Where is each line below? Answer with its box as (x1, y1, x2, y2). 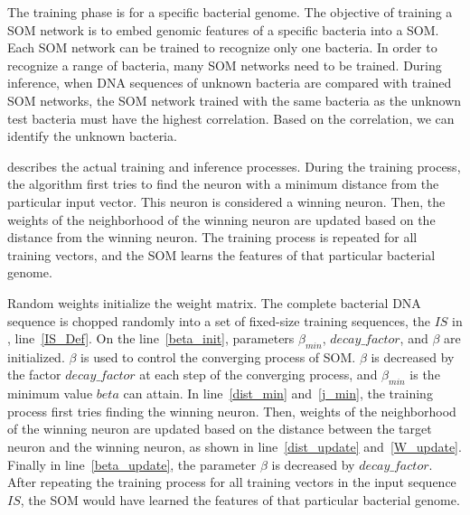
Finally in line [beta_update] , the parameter (7, 454, 257, 473)
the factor (7, 365, 61, 384)
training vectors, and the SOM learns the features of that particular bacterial (7, 245, 436, 264)
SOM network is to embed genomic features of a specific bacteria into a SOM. (7, 20, 439, 39)
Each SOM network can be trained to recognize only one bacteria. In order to (7, 38, 437, 57)
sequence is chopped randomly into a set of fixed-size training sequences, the (7, 311, 430, 330)
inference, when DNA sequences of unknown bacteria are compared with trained (7, 73, 452, 92)
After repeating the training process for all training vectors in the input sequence (7, 473, 456, 492)
